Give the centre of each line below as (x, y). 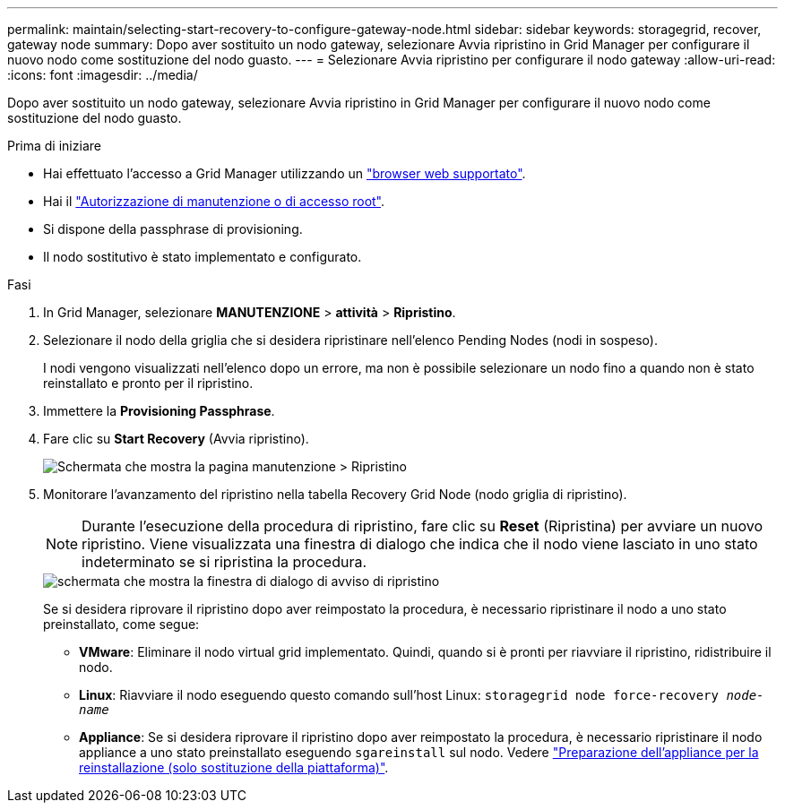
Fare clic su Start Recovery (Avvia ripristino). (176, 439)
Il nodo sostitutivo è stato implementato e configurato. (203, 257)
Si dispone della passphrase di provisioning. (173, 229)
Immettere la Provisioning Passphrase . (159, 411)
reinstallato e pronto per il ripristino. (148, 383)
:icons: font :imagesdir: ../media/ (103, 75)
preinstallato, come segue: (121, 624)
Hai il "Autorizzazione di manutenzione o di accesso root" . (214, 201)
